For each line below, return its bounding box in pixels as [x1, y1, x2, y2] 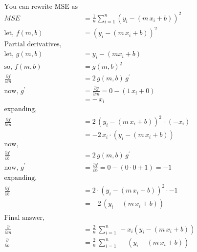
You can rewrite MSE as [4, 3, 78, 11]
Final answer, [4, 214, 44, 222]
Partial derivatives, [4, 41, 62, 48]
